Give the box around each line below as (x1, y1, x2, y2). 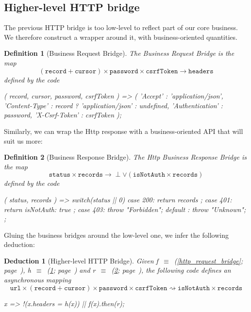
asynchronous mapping (4, 275, 71, 285)
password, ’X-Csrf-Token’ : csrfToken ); (4, 110, 122, 120)
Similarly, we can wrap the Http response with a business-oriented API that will (4, 126, 243, 136)
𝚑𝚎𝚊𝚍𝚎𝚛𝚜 (188, 67, 214, 75)
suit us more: (4, 135, 43, 146)
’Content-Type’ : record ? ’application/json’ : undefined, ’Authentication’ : (4, 100, 223, 110)
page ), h (4, 265, 31, 275)
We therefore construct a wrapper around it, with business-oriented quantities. (4, 32, 237, 42)
